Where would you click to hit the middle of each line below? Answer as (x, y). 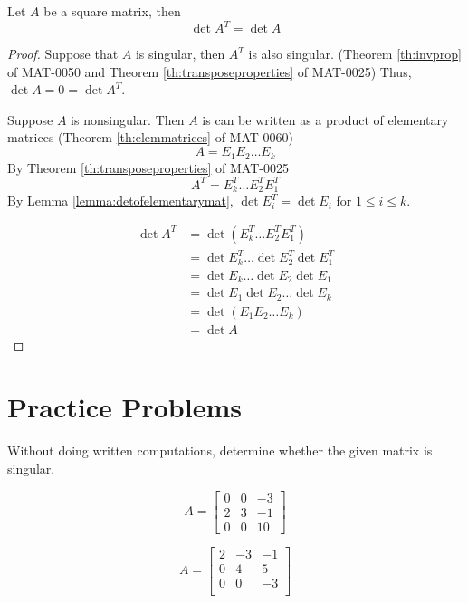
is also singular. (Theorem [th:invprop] (355, 54)
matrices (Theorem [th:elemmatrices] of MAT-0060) (151, 137)
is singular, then (180, 54)
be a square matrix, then (112, 11)
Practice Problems (124, 407)
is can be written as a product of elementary (325, 119)
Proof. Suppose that (63, 54)
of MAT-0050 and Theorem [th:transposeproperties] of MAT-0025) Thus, (210, 71)
